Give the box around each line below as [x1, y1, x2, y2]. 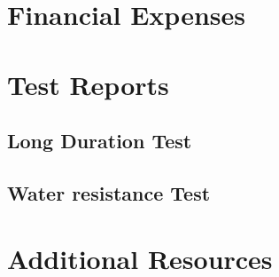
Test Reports [7, 66, 169, 102]
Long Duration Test [7, 127, 192, 154]
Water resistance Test [7, 178, 211, 206]
